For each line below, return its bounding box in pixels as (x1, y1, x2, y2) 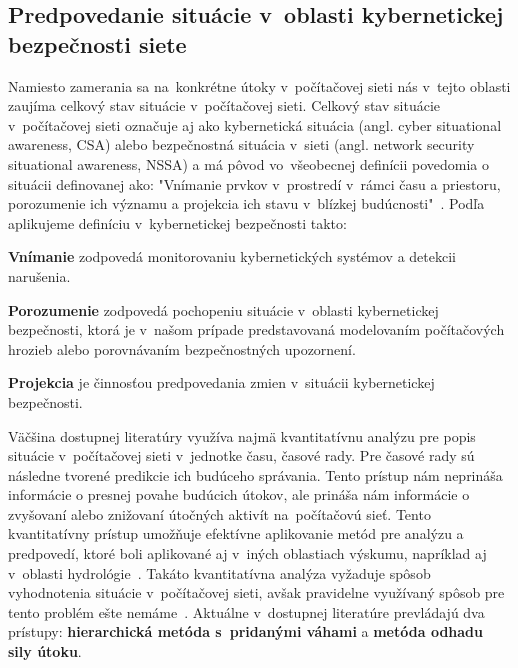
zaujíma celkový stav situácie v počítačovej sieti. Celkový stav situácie (8, 95, 440, 116)
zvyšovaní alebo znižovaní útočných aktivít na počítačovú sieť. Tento (8, 503, 431, 524)
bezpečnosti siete (8, 28, 187, 59)
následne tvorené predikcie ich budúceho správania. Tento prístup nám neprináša (8, 464, 503, 485)
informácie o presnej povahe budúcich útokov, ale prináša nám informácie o (8, 484, 470, 505)
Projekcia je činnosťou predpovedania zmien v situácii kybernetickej (8, 372, 435, 393)
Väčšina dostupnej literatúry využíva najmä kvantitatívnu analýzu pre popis (8, 425, 476, 446)
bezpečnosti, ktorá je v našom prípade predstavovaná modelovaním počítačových (8, 319, 505, 340)
